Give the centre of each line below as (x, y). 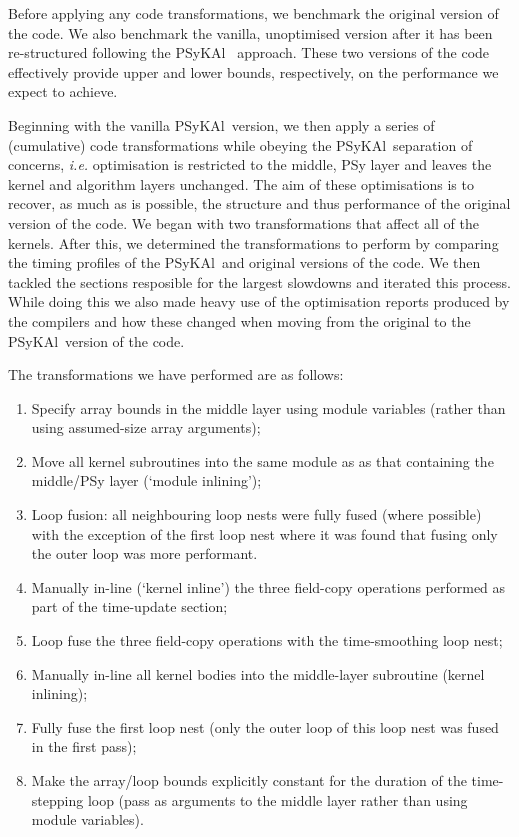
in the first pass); (84, 746)
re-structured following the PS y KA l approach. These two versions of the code (249, 52)
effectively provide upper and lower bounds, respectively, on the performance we (253, 71)
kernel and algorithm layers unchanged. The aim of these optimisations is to (241, 183)
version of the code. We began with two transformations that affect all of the (243, 222)
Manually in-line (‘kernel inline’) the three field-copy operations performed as (268, 586)
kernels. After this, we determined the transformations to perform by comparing (253, 242)
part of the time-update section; (129, 606)
